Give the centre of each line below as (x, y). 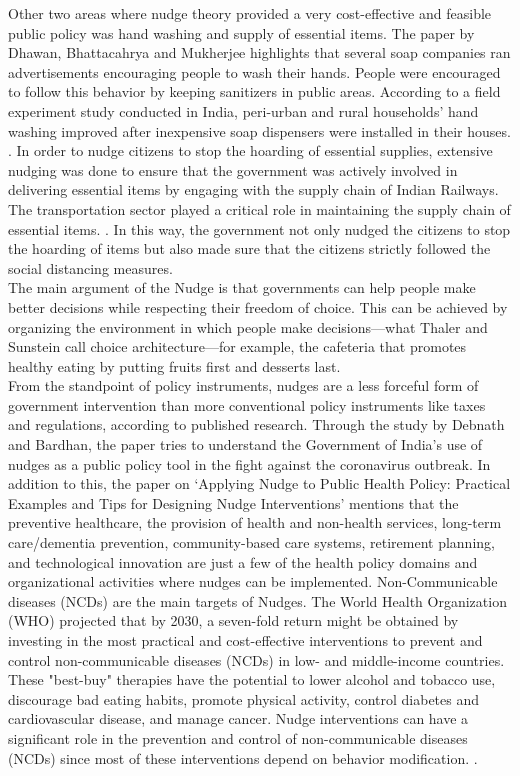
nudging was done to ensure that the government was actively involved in (233, 169)
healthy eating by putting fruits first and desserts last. (174, 365)
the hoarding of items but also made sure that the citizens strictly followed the (249, 248)
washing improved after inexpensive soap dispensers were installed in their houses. (259, 130)
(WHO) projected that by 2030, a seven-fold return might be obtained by (233, 620)
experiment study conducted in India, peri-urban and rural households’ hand (243, 110)
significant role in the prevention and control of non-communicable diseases (238, 737)
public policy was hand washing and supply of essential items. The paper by (241, 32)
